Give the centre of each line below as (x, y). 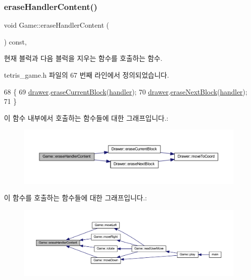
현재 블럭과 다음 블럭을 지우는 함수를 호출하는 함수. (83, 58)
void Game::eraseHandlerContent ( (57, 25)
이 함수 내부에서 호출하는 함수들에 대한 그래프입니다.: (86, 117)
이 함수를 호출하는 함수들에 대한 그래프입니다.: (75, 198)
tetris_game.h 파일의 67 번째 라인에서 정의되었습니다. (87, 75)
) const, (15, 41)
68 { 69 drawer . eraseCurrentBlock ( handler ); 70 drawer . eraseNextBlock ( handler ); (126, 91)
